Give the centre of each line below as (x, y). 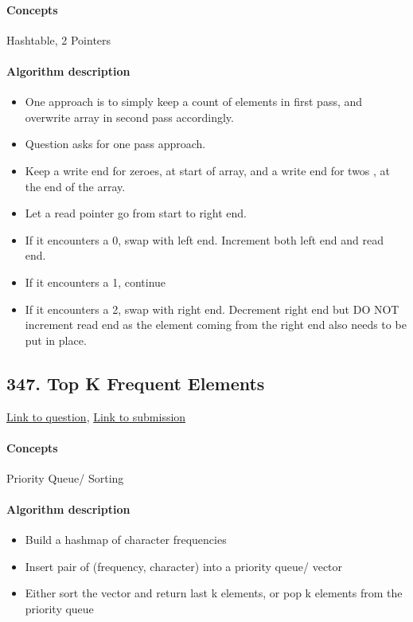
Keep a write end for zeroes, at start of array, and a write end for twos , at (208, 170)
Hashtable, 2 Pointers (59, 39)
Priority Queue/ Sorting (65, 477)
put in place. (56, 340)
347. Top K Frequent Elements (136, 383)
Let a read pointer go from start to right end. (136, 213)
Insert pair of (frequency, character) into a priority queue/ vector (184, 566)
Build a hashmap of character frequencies (126, 540)
